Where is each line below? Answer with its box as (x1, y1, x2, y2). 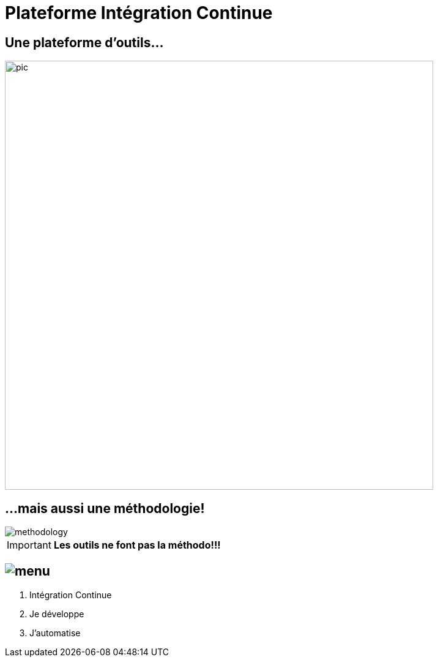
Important (7, 539, 51, 552)
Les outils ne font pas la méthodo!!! (53, 539, 221, 552)
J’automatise (29, 627, 81, 638)
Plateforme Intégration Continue (5, 2, 273, 23)
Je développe (29, 608, 84, 619)
